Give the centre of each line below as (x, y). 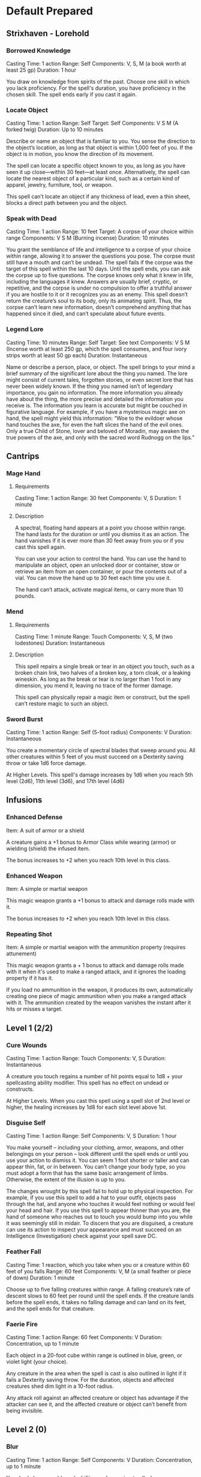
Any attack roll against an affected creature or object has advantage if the (97, 1397)
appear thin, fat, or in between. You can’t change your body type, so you (96, 1167)
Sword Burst (25, 719)
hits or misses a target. (34, 1009)
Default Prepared (49, 11)
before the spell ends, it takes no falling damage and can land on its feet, (96, 1302)
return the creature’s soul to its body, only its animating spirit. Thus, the (94, 301)
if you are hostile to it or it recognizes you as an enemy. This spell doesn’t (97, 295)
